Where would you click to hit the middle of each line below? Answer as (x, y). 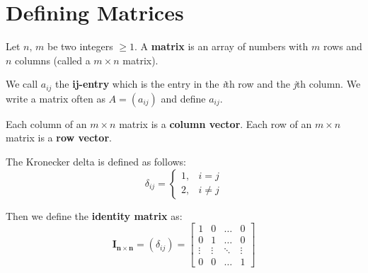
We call (22, 84)
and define (183, 98)
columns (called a (53, 60)
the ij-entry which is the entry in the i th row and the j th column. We (208, 84)
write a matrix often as (56, 98)
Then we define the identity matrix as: (94, 215)
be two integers (80, 46)
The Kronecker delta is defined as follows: (96, 161)
